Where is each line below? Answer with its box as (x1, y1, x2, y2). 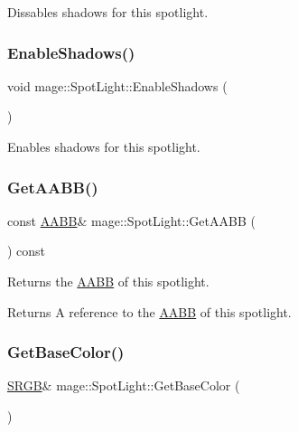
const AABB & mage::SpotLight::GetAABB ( (7, 211, 256, 230)
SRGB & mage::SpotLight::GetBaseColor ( (7, 376, 240, 395)
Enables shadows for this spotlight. (7, 137, 200, 155)
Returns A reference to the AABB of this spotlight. (7, 302, 292, 321)
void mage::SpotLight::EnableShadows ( (7, 76, 228, 95)
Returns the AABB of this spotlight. (7, 272, 210, 290)
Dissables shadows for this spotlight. (7, 3, 209, 21)
